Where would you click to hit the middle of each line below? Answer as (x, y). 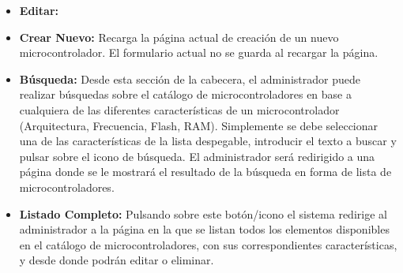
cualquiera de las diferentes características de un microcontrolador (179, 109)
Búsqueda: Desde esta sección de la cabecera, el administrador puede (190, 79)
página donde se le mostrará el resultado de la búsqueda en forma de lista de (205, 172)
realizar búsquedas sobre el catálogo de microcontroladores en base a (185, 94)
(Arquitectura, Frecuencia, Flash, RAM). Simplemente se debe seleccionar (199, 125)
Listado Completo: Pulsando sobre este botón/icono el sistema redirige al (203, 213)
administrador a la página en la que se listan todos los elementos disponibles (204, 229)
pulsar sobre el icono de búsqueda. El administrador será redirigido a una (197, 156)
